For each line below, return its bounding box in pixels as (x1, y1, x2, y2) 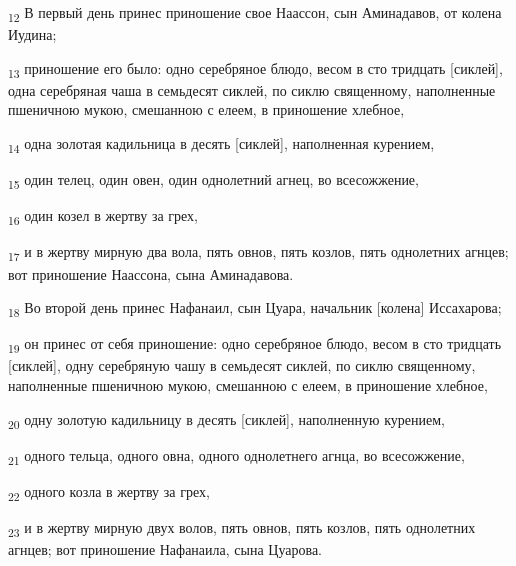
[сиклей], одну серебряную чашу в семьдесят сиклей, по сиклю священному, (8, 355, 476, 376)
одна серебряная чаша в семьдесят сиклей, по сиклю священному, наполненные (8, 79, 496, 100)
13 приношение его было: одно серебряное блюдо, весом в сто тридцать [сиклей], (8, 57, 503, 81)
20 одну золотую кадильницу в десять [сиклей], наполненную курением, (8, 408, 445, 432)
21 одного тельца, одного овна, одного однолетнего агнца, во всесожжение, (8, 444, 465, 468)
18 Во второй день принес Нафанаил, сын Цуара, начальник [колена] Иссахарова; (8, 297, 502, 320)
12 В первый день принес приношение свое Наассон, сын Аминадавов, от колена (8, 2, 502, 25)
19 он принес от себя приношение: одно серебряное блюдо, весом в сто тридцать (8, 333, 502, 357)
